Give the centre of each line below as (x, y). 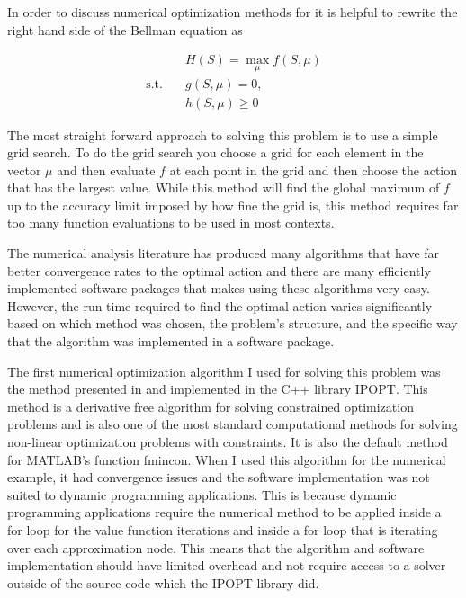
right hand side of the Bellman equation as (125, 29)
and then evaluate (106, 170)
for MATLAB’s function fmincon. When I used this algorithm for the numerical (227, 459)
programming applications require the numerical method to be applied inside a (224, 512)
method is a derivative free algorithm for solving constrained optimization (211, 406)
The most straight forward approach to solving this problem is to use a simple (223, 134)
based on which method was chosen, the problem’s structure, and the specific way (233, 323)
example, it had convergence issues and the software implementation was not (219, 477)
